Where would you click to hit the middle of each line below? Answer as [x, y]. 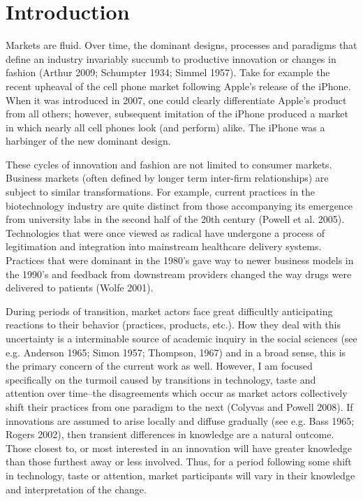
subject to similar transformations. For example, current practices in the [161, 192]
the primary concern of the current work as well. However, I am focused [159, 366]
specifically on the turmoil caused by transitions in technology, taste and [161, 379]
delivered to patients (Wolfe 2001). [80, 288]
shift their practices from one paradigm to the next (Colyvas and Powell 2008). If [179, 406]
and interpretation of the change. [76, 489]
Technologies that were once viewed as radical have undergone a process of [165, 232]
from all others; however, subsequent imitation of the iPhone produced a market [177, 114]
